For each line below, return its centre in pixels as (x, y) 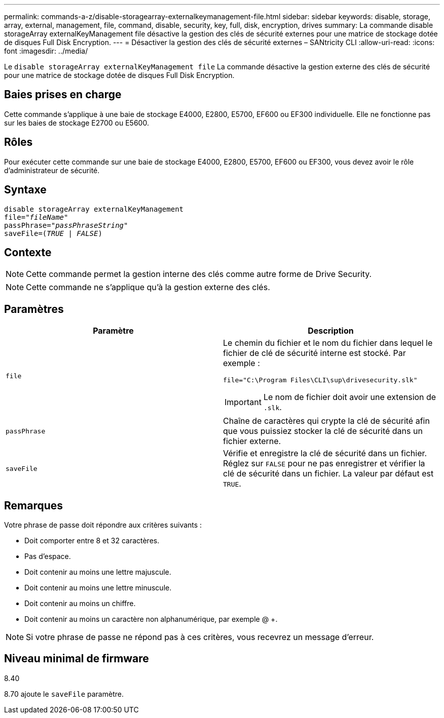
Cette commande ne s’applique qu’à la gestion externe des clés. (148, 287)
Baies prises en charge (63, 95)
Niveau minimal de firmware (77, 659)
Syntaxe (25, 190)
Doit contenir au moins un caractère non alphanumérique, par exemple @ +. (151, 619)
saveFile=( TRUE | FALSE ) (53, 233)
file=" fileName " (36, 217)
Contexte (28, 252)
